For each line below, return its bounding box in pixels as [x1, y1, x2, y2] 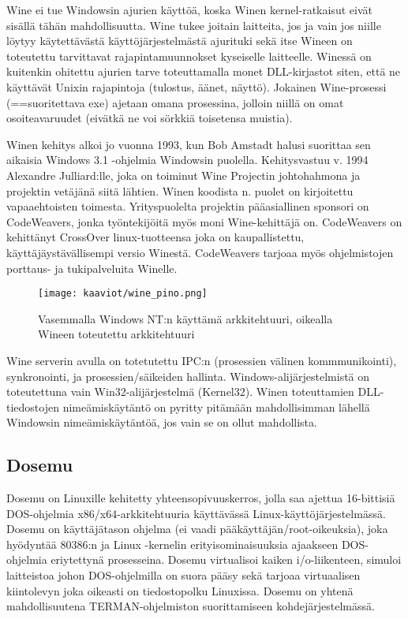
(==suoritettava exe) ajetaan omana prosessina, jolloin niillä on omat [6, 94, 344, 110]
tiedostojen [6, 398, 59, 415]
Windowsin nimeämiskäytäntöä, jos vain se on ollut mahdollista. [6, 414, 317, 431]
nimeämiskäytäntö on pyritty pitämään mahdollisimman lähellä [62, 398, 370, 415]
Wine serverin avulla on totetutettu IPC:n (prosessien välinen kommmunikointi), [6, 352, 397, 368]
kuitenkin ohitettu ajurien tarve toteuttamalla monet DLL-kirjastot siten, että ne [6, 63, 401, 80]
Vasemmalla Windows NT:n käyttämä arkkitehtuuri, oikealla [38, 310, 333, 326]
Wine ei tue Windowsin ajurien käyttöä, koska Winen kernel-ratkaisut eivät [6, 2, 372, 17]
